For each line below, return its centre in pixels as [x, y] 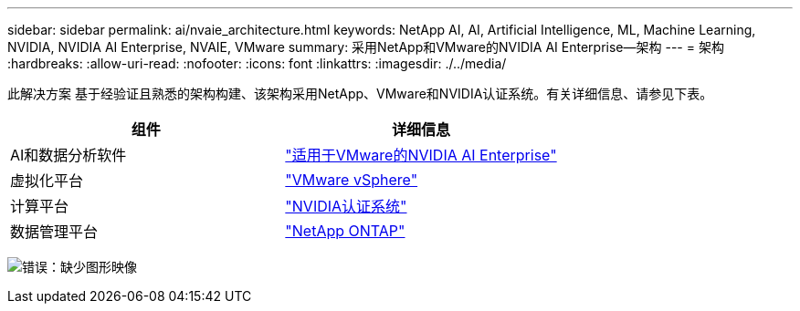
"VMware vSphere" [352, 180]
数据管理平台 [54, 232]
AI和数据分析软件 [68, 155]
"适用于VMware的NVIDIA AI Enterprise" [421, 155]
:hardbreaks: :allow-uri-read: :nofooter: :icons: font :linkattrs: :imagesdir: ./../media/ [257, 63]
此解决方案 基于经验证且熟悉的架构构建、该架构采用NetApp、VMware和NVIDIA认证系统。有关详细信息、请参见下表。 [360, 93]
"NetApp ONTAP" [345, 231]
